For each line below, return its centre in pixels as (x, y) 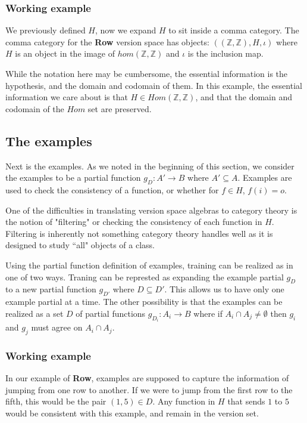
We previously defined (46, 30)
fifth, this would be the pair (56, 401)
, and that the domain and (244, 97)
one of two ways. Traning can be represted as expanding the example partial (145, 277)
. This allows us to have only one (224, 289)
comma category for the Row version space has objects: (107, 41)
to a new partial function (51, 289)
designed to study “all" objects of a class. (80, 245)
